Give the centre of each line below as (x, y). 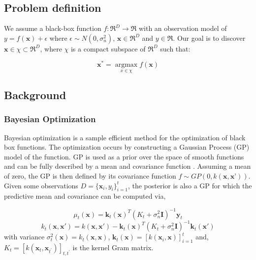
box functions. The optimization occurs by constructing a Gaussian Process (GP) (127, 147)
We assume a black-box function (53, 28)
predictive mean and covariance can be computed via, (85, 196)
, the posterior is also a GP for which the (190, 185)
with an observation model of (183, 28)
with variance (24, 237)
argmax (126, 65)
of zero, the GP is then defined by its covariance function (90, 176)
